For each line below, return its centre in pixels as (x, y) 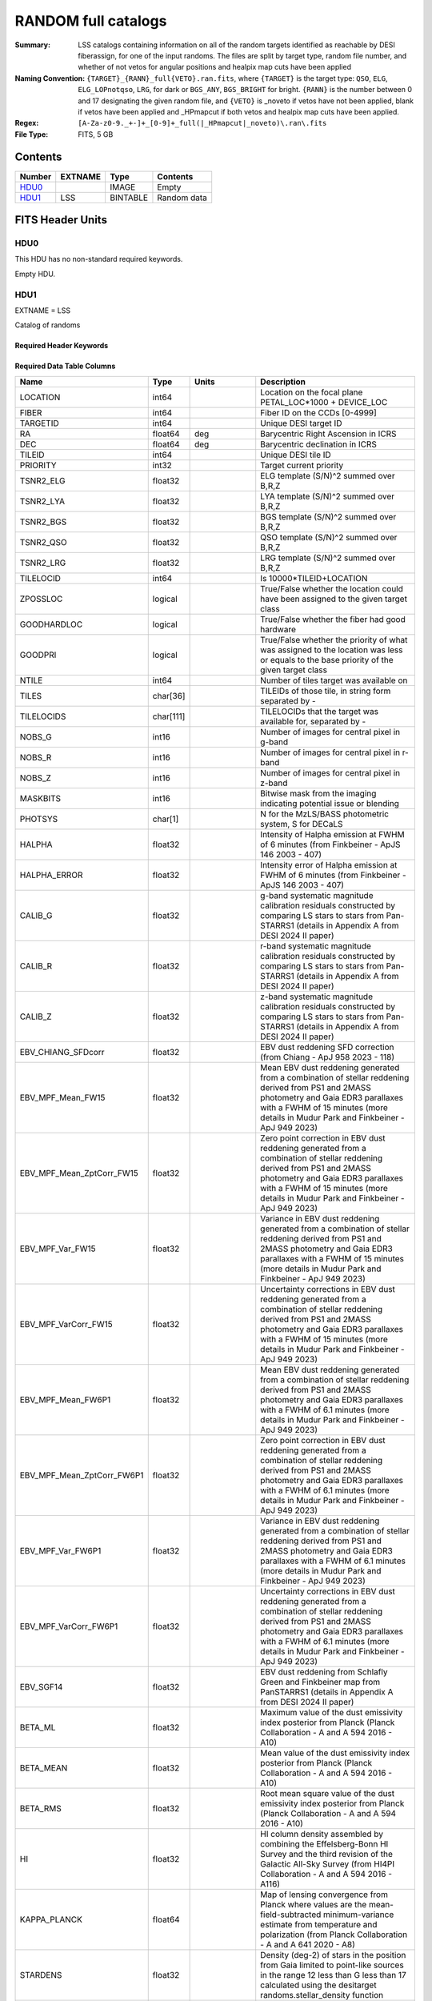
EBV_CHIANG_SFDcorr (62, 1052)
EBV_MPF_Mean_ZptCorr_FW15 (79, 1173)
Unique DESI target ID (301, 423)
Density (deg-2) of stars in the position (333, 1955)
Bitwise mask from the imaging (318, 793)
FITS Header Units (61, 220)
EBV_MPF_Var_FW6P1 (60, 1550)
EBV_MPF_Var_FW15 (58, 1249)
